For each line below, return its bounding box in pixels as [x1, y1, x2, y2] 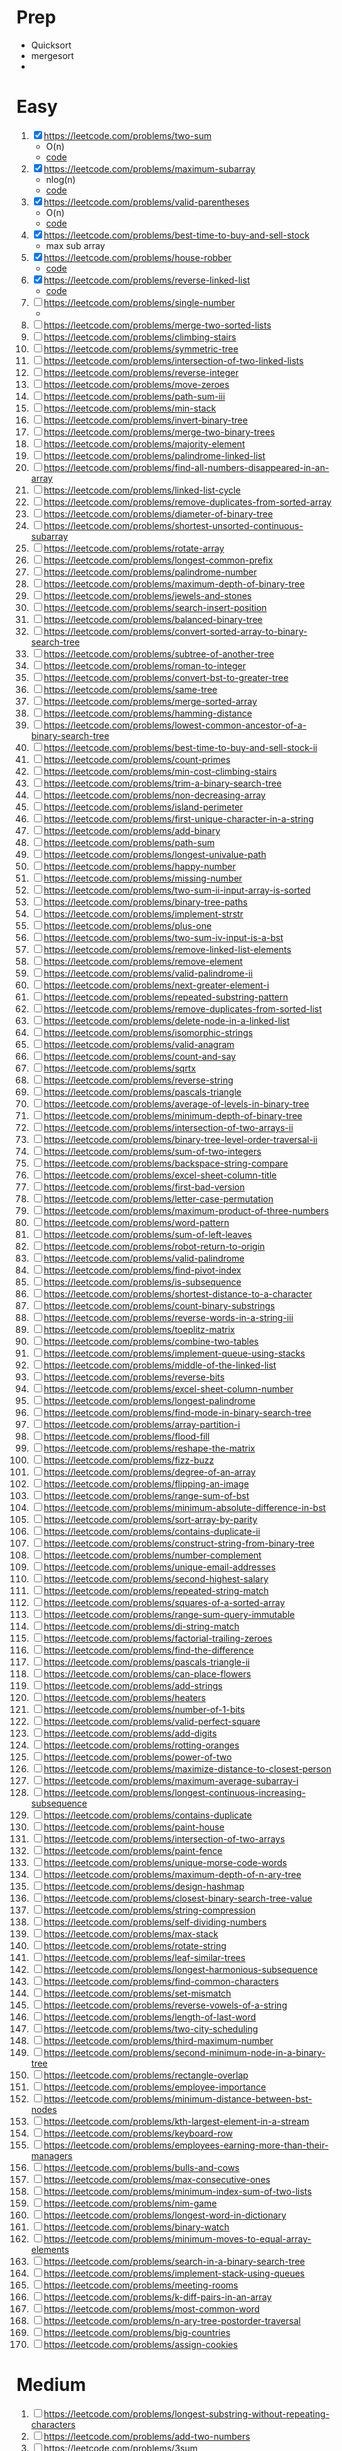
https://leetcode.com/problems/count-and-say [43, 1050, 236, 1062]
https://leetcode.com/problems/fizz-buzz [43, 1454, 214, 1466]
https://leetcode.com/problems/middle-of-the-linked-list [43, 1359, 277, 1371]
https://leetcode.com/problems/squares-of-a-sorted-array [43, 1596, 286, 1608]
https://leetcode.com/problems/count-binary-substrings [43, 1299, 276, 1311]
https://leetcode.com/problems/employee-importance [43, 2081, 267, 2093]
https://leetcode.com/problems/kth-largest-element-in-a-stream [43, 2115, 310, 2127]
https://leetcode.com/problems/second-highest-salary [43, 1572, 269, 1585]
